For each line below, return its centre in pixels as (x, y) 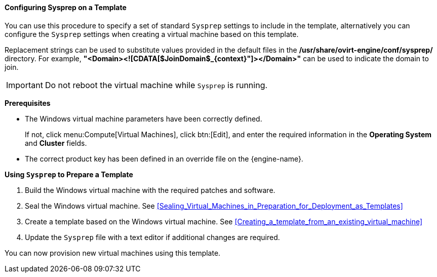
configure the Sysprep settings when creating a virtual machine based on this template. (152, 34)
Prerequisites (28, 103)
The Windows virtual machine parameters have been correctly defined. (144, 118)
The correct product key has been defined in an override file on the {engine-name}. (164, 159)
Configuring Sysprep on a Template (66, 7)
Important (25, 85)
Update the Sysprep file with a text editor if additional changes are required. (152, 237)
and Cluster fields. (56, 143)
